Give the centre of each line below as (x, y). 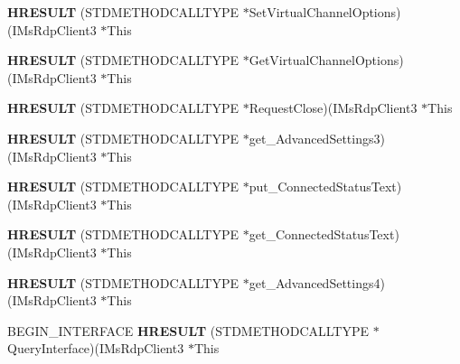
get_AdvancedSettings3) (317, 138)
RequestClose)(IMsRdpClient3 (333, 108)
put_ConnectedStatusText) (325, 187)
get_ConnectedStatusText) (324, 234)
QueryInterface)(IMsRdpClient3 (96, 348)
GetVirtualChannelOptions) (326, 60)
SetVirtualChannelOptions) (325, 12)
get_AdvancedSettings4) (317, 282)
